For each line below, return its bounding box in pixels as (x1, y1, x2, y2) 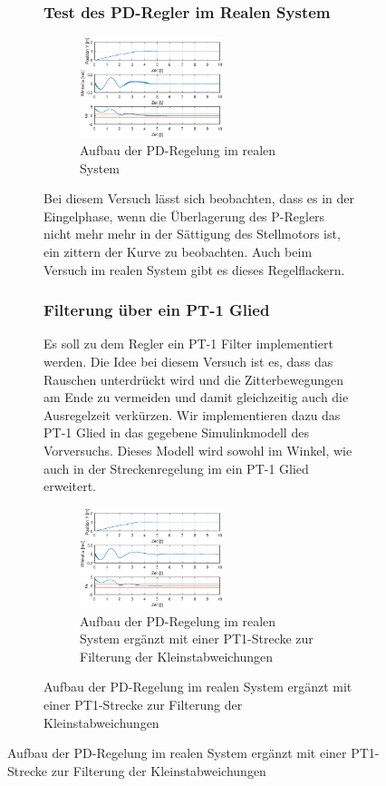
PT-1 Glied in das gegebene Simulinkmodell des (43, 423, 309, 442)
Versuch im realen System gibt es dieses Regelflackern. (43, 260, 345, 279)
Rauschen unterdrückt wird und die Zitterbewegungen (43, 369, 344, 388)
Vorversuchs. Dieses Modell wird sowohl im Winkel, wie (43, 441, 352, 460)
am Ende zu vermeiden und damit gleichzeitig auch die (43, 388, 349, 407)
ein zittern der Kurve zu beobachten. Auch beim (43, 242, 313, 261)
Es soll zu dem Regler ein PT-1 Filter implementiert (43, 334, 333, 353)
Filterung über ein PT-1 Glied (43, 299, 270, 321)
